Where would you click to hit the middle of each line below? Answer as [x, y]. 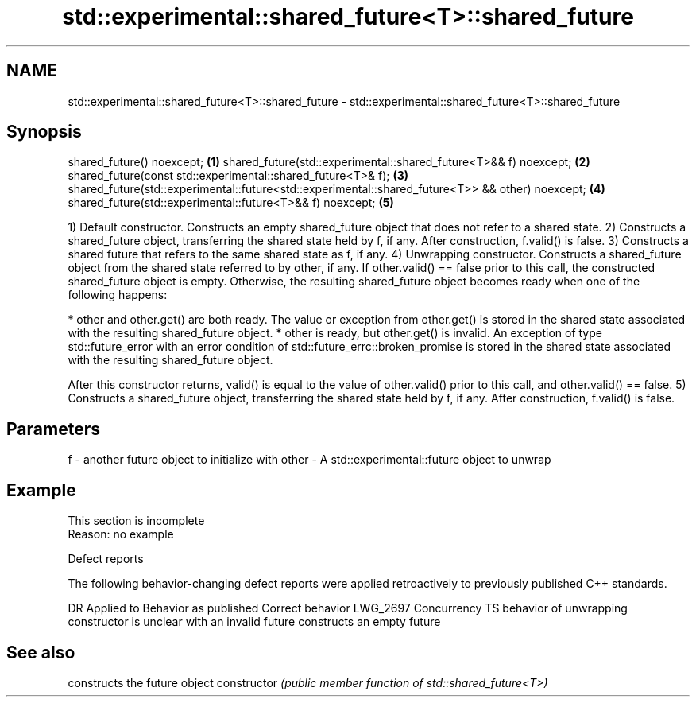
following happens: [118, 295]
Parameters [53, 429]
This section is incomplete [136, 521]
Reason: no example [121, 534]
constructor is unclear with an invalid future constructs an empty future [254, 622]
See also [41, 652]
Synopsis [44, 132]
